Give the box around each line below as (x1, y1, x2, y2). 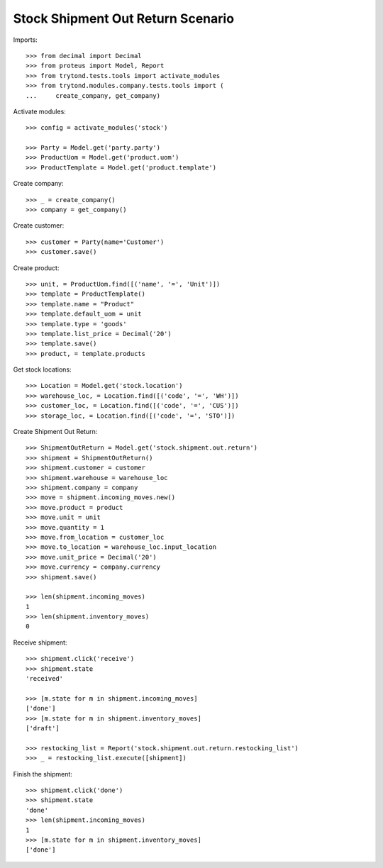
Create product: (13, 263, 60, 272)
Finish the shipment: (13, 769, 72, 778)
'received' (26, 674, 64, 683)
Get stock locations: (13, 365, 72, 374)
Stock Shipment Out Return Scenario (13, 11, 234, 26)
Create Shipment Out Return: (13, 428, 98, 436)
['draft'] (26, 724, 60, 732)
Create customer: (13, 221, 65, 230)
